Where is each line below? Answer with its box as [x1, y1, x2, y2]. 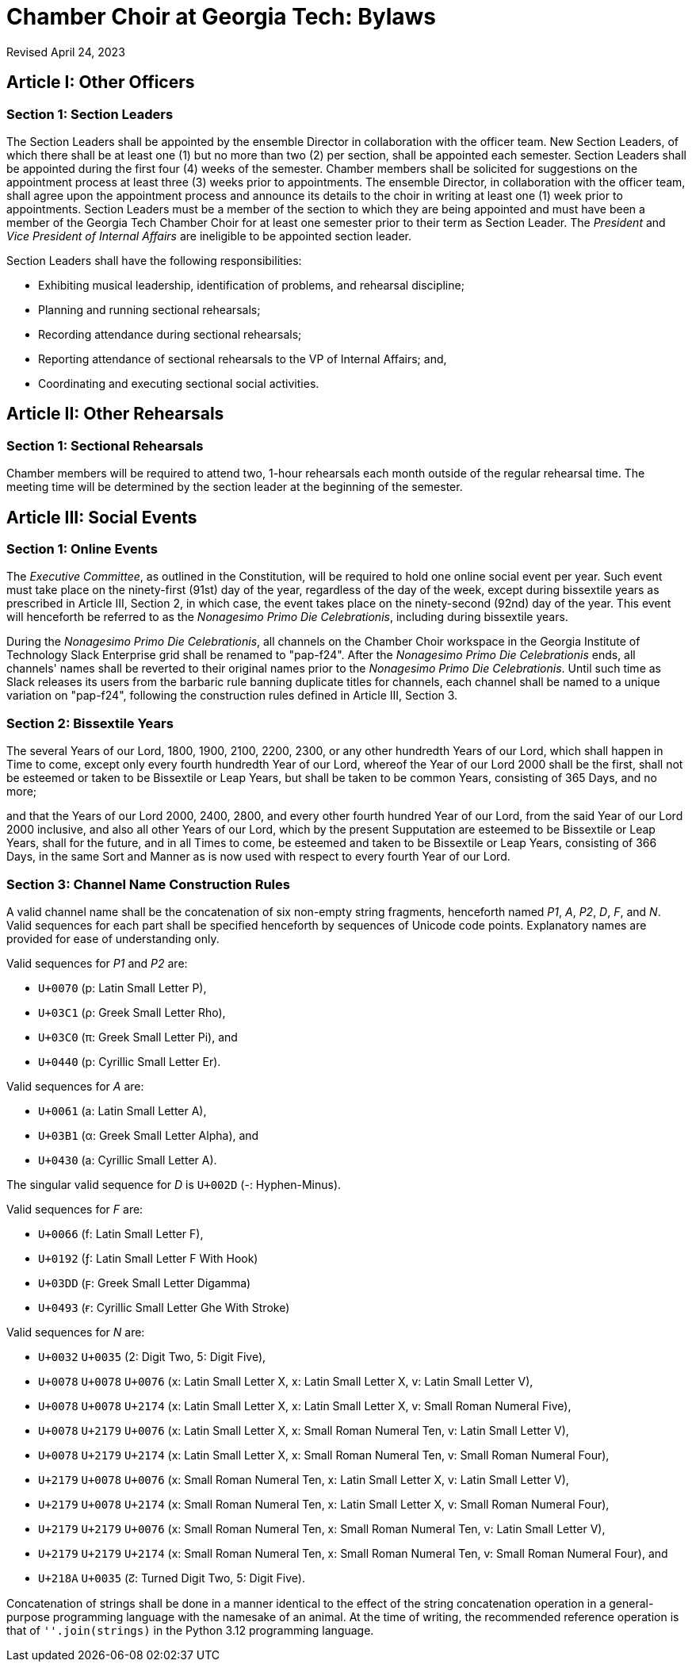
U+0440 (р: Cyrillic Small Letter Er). [38, 1054, 221, 1068]
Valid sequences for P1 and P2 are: [6, 956, 188, 970]
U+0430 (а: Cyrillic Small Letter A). [38, 1152, 217, 1167]
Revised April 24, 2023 [6, 44, 125, 59]
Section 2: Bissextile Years [6, 715, 174, 731]
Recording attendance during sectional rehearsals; [38, 327, 302, 341]
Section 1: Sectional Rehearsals [6, 437, 204, 454]
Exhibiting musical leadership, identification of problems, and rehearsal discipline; [38, 278, 465, 292]
